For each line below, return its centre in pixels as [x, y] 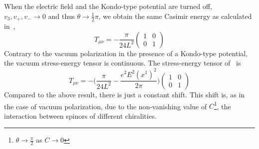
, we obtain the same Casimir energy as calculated [175, 16]
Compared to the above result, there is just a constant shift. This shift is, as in [125, 94]
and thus [62, 16]
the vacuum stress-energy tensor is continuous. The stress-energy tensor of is [123, 63]
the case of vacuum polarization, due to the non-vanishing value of [105, 106]
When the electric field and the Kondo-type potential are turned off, [108, 6]
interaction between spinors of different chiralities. [80, 115]
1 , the [222, 105]
